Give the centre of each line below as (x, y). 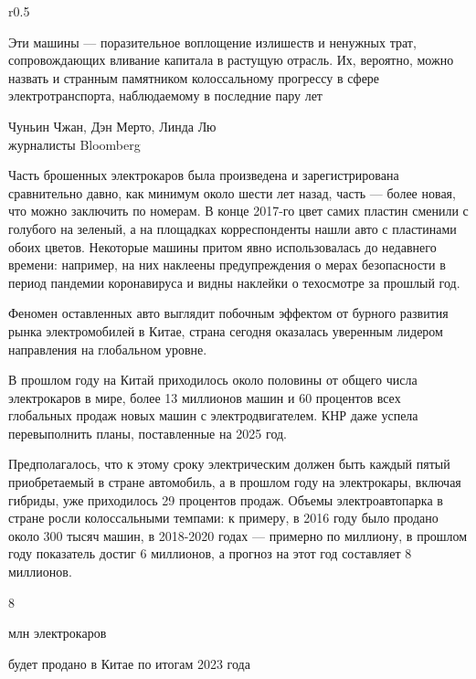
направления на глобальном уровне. (108, 349)
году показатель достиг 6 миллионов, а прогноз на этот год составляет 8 (210, 553)
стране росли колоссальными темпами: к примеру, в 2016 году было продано (223, 518)
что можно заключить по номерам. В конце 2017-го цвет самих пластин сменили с (238, 211)
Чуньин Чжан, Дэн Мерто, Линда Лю (112, 126)
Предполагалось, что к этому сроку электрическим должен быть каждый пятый (229, 464)
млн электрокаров (58, 633)
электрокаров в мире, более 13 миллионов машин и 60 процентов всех (205, 397)
